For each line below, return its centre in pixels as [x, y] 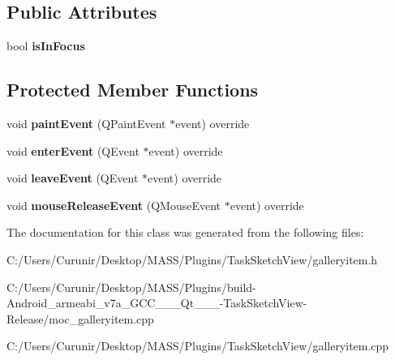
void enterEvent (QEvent [73, 150]
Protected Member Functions [133, 90]
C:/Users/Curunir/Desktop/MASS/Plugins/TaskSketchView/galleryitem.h [192, 259]
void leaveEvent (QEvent [73, 178]
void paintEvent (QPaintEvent [86, 123]
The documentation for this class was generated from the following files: [185, 232]
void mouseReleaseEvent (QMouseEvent [114, 205]
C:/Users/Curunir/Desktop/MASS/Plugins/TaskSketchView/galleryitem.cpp [198, 346]
